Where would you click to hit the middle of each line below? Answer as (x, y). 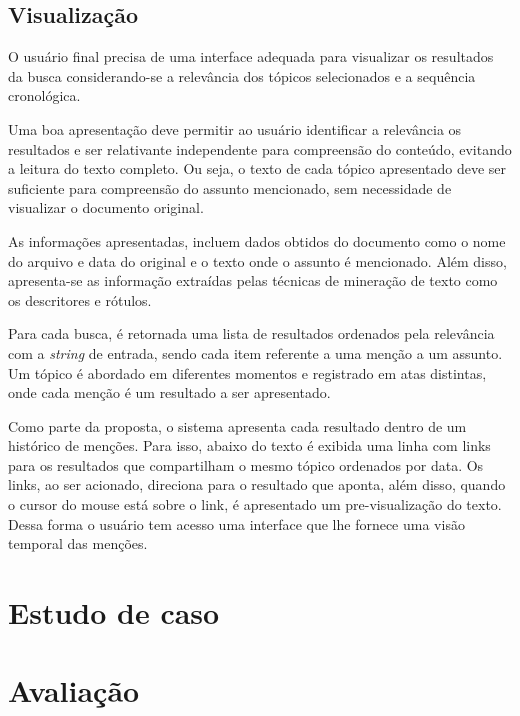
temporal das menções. (78, 543)
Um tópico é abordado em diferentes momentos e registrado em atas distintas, (247, 372)
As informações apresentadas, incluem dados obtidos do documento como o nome (257, 240)
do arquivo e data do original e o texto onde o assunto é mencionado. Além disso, (257, 260)
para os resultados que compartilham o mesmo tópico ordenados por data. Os (246, 464)
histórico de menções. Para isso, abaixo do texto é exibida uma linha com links (249, 445)
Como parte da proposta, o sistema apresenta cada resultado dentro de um (237, 425)
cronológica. (44, 95)
